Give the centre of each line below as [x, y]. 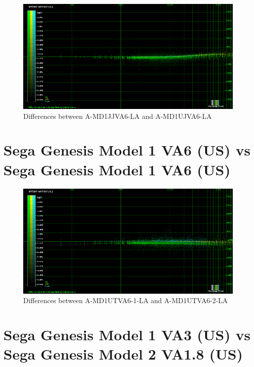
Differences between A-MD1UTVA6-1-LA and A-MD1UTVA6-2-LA [126, 300]
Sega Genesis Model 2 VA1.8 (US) [123, 354]
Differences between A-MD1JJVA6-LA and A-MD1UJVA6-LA [118, 116]
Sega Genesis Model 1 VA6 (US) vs [127, 150]
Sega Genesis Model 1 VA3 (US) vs [127, 334]
